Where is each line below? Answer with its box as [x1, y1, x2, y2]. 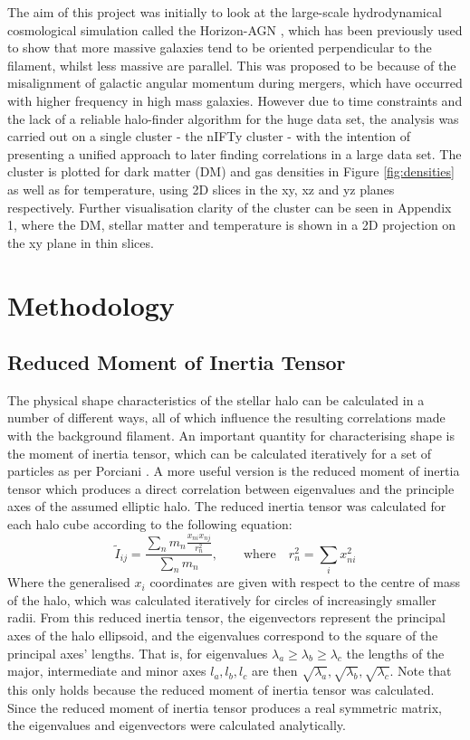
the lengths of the [346, 643, 445, 662]
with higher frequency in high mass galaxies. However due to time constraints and [7, 90, 463, 109]
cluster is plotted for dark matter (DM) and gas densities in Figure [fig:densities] [7, 162, 455, 181]
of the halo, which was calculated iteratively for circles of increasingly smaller [7, 590, 436, 609]
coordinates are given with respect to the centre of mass [149, 573, 461, 592]
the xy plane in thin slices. [7, 232, 154, 251]
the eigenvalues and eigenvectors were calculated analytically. [7, 716, 346, 735]
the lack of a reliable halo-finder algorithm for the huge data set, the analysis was [7, 109, 459, 128]
